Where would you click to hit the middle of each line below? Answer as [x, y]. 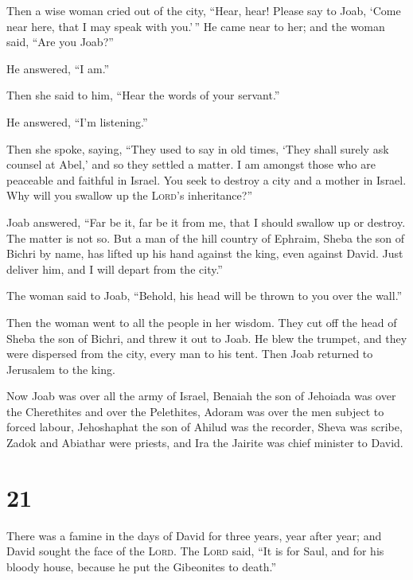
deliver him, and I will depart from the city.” [115, 269]
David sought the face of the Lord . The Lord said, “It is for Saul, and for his [195, 551]
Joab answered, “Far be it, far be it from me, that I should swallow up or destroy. [206, 222]
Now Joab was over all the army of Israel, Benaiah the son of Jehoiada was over [201, 396]
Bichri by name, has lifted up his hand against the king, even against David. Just [205, 253]
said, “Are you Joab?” [60, 42]
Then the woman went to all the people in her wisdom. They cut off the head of [202, 322]
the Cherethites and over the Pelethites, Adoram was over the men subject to [195, 411]
